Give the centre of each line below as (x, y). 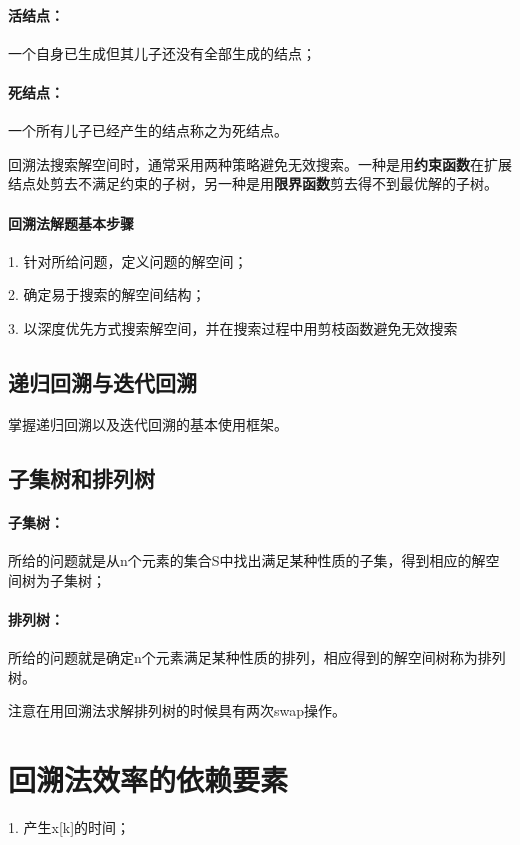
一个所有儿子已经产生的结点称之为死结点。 (148, 130)
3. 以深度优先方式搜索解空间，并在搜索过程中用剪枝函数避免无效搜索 (233, 327)
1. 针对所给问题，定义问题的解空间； (128, 260)
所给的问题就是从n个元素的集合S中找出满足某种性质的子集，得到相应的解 (247, 559)
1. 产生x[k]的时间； (69, 826)
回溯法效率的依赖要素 (148, 778)
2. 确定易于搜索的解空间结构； (107, 294)
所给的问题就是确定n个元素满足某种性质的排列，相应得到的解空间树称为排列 (257, 656)
